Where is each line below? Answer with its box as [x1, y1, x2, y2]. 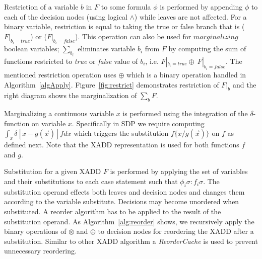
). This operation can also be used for [75, 31, 191, 41]
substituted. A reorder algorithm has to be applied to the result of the [4, 206, 221, 217]
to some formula [101, 2, 151, 12]
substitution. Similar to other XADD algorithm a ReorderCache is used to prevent [4, 235, 258, 246]
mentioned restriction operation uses [4, 69, 116, 80]
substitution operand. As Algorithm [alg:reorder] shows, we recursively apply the [4, 216, 254, 226]
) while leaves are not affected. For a [134, 11, 247, 22]
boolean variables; [4, 43, 59, 54]
